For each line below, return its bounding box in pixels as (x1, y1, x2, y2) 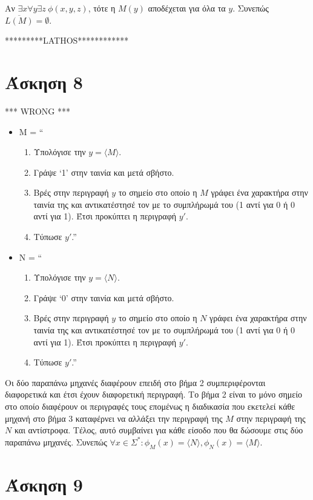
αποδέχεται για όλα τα (148, 2, 226, 14)
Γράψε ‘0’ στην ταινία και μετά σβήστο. (33, 291, 174, 304)
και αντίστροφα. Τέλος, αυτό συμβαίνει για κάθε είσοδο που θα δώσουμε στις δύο (14, 424, 303, 436)
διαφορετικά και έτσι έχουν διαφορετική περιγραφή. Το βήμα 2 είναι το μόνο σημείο (5, 388, 303, 401)
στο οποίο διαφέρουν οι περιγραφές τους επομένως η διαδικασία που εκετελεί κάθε (5, 400, 295, 412)
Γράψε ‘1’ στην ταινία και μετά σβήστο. (33, 165, 174, 178)
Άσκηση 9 (5, 472, 83, 496)
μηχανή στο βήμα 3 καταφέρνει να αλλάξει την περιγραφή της (5, 412, 223, 424)
